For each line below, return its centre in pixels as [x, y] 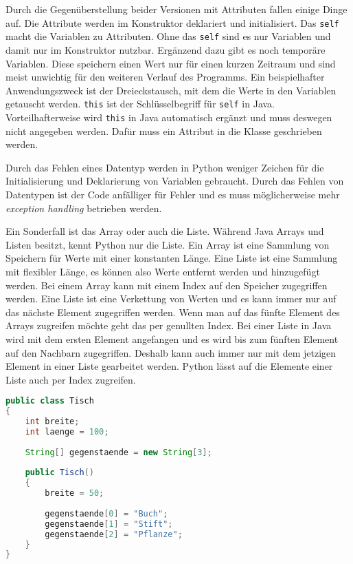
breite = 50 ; [75, 493]
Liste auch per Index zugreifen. [71, 379]
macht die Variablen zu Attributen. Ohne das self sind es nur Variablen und [168, 36]
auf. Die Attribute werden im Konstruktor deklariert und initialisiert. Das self [172, 22]
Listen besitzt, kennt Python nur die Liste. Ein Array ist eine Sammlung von [168, 244]
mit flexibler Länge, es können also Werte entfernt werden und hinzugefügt [163, 271]
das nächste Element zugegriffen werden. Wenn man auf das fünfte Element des [173, 312]
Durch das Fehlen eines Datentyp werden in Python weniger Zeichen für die [165, 167]
